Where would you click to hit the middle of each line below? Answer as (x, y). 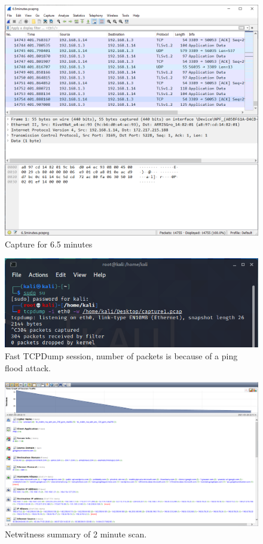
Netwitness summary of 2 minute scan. (76, 534)
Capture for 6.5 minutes (49, 244)
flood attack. (28, 367)
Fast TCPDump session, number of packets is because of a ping (121, 355)
